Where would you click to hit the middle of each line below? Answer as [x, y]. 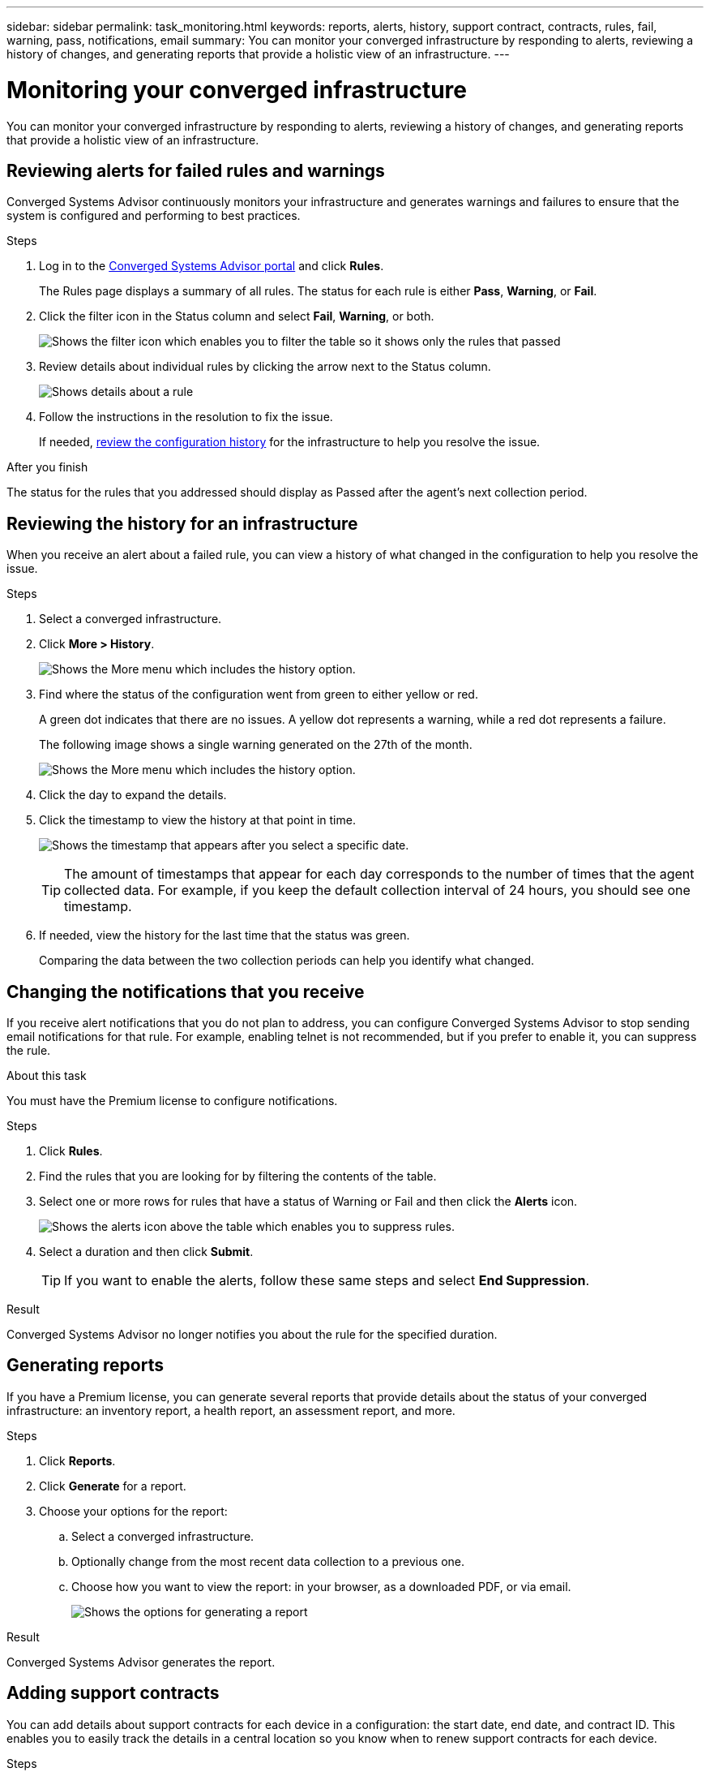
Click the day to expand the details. [133, 795]
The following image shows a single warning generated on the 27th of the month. [256, 745]
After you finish [47, 467]
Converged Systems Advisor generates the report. [141, 1662]
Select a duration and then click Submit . [146, 1252]
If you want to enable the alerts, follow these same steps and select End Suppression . [327, 1281]
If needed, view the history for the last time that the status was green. [225, 935]
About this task [47, 1076]
